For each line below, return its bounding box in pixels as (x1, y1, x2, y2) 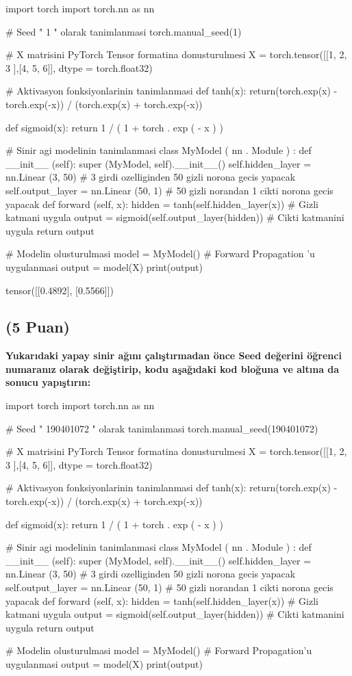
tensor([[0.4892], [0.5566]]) (5, 283, 114, 297)
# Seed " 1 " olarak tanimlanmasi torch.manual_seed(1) (5, 24, 242, 38)
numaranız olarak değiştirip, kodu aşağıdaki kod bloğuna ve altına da (5, 361, 340, 376)
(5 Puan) (5, 316, 70, 337)
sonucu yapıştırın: (5, 375, 91, 389)
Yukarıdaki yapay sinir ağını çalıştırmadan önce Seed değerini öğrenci (5, 348, 342, 363)
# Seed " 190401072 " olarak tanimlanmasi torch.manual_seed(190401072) (5, 421, 318, 435)
